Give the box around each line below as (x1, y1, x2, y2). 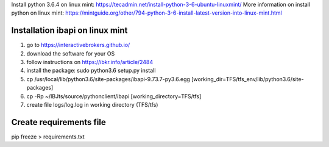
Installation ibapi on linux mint (11, 25, 128, 36)
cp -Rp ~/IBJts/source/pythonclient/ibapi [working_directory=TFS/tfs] (26, 92, 202, 100)
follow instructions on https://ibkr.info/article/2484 (26, 59, 154, 66)
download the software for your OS (26, 49, 115, 57)
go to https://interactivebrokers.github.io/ (26, 41, 130, 49)
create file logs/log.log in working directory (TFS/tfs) (26, 101, 158, 109)
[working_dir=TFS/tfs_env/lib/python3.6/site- (191, 75, 304, 82)
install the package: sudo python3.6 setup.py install (26, 67, 156, 74)
